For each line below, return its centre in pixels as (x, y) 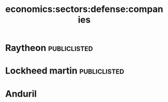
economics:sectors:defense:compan (84, 9)
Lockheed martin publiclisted (65, 71)
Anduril (21, 94)
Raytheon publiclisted (49, 48)
